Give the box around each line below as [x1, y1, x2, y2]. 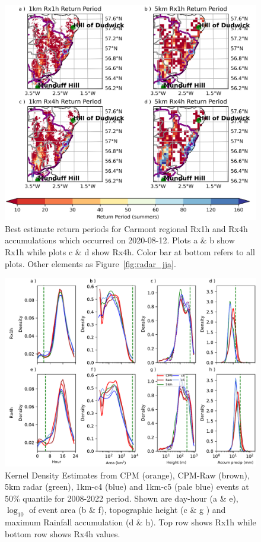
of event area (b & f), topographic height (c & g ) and [28, 503, 226, 516]
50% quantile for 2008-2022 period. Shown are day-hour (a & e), [5, 492, 238, 504]
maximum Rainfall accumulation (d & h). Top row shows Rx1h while [5, 516, 256, 528]
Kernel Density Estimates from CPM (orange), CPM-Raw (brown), [5, 468, 250, 481]
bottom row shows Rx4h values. [5, 527, 120, 540]
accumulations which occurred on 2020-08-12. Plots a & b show [5, 234, 235, 246]
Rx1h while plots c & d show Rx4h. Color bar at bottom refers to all [5, 245, 255, 258]
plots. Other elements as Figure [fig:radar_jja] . [5, 257, 176, 270]
